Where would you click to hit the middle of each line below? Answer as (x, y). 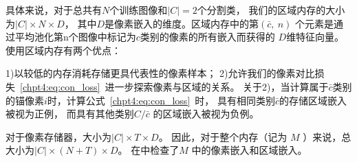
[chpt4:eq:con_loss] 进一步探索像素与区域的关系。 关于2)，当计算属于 (174, 86)
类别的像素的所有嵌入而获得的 (207, 37)
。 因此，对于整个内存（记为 (223, 136)
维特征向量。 (315, 37)
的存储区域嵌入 (313, 100)
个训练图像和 (139, 10)
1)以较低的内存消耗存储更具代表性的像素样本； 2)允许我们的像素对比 (160, 73)
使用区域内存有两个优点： (63, 50)
